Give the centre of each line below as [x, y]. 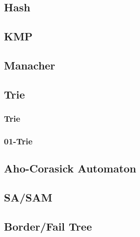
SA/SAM [28, 197]
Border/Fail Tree [48, 226]
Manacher [30, 65]
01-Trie [18, 141]
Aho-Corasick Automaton [70, 168]
